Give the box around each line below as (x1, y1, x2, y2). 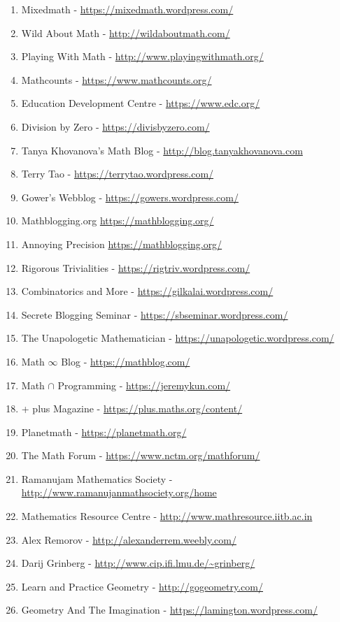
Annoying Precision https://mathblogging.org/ (21, 236, 222, 251)
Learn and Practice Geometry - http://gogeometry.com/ (21, 579, 263, 593)
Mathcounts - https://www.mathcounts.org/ (21, 72, 212, 87)
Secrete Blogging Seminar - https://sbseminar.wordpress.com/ (21, 307, 288, 321)
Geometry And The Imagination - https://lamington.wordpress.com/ (21, 602, 318, 617)
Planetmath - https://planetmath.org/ (21, 424, 187, 439)
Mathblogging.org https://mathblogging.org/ (21, 213, 214, 228)
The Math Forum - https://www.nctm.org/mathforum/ (21, 448, 260, 463)
